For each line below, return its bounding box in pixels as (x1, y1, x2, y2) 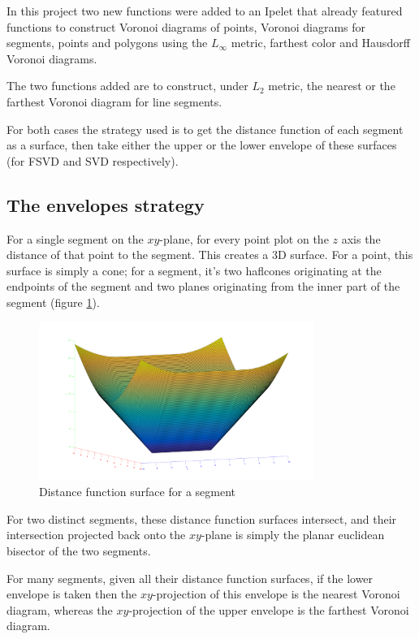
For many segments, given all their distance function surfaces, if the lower (6, 569, 374, 586)
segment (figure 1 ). (6, 293, 100, 310)
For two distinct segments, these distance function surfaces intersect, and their (6, 510, 397, 527)
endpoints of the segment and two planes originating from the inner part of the (6, 278, 400, 295)
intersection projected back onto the (6, 526, 186, 543)
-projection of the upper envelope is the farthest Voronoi (128, 601, 409, 618)
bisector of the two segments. (6, 542, 151, 559)
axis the (341, 230, 381, 247)
